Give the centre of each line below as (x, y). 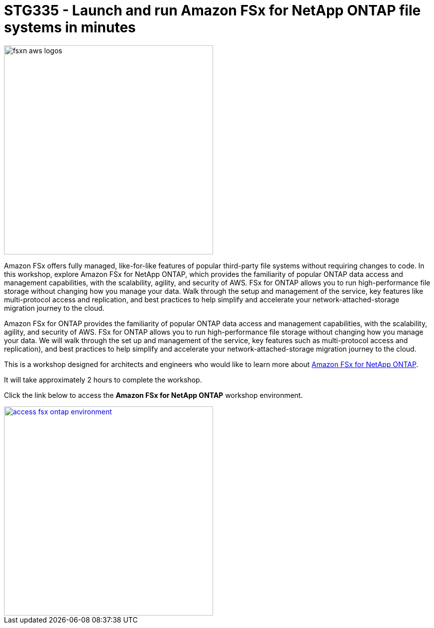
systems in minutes (70, 27)
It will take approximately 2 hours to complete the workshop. (103, 379)
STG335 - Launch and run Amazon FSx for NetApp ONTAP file (213, 10)
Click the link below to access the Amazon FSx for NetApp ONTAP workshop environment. (154, 395)
